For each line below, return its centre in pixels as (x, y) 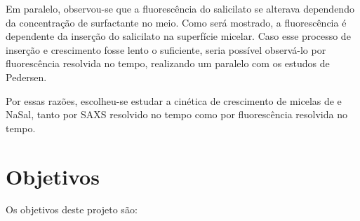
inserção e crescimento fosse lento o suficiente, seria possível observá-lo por (166, 49)
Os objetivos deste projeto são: (72, 209)
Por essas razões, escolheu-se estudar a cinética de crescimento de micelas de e (174, 100)
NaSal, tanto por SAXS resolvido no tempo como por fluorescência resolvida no (176, 114)
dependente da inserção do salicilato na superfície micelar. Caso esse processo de (178, 36)
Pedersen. (26, 77)
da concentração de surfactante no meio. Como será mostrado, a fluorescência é (176, 22)
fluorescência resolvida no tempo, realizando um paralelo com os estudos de (168, 63)
